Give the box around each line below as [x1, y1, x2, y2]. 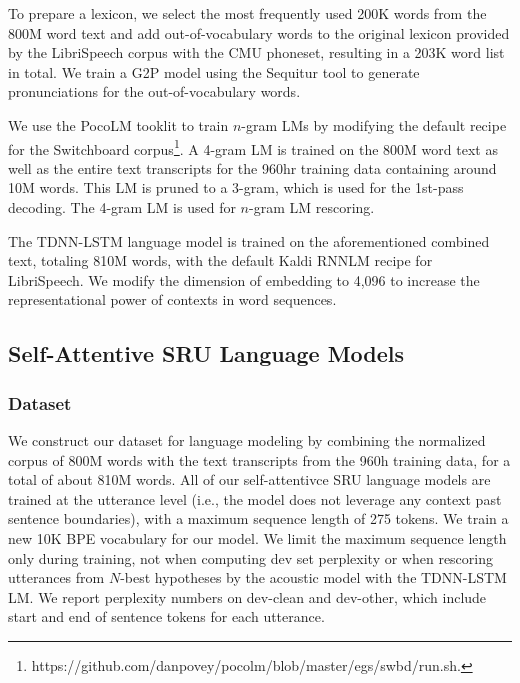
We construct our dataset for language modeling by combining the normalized [8, 429, 486, 450]
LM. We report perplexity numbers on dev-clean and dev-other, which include [8, 586, 487, 607]
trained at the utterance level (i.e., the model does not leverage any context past [8, 488, 502, 509]
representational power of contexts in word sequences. [8, 289, 337, 310]
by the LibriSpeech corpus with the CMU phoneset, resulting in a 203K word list [8, 42, 505, 63]
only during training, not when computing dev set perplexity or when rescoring [8, 547, 493, 568]
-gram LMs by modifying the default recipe [241, 114, 507, 135]
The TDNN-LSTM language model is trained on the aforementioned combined [8, 230, 490, 251]
